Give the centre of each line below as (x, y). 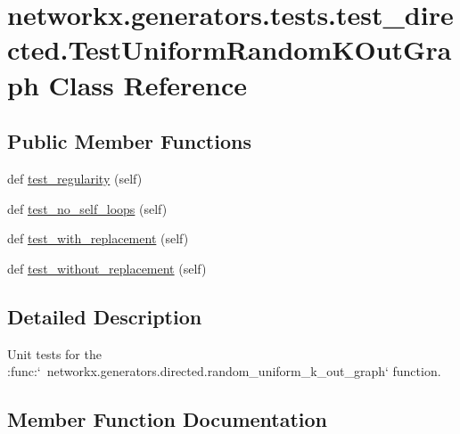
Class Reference (148, 84)
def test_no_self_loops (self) (87, 208)
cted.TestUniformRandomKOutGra (230, 49)
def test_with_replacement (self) (98, 238)
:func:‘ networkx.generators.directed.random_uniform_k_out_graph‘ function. (224, 371)
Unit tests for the (54, 353)
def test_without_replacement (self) (107, 268)
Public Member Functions (129, 141)
